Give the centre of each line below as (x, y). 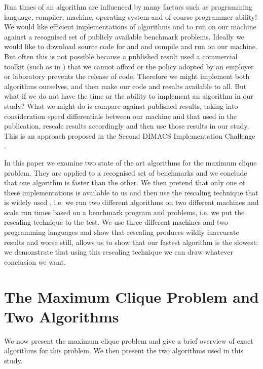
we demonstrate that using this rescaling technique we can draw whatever (119, 252)
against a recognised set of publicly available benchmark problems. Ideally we (124, 36)
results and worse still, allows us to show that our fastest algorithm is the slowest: (131, 242)
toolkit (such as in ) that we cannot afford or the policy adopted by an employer (129, 66)
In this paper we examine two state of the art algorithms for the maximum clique (130, 162)
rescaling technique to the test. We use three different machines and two (116, 222)
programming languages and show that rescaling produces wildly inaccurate (122, 232)
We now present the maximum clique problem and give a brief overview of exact (129, 340)
